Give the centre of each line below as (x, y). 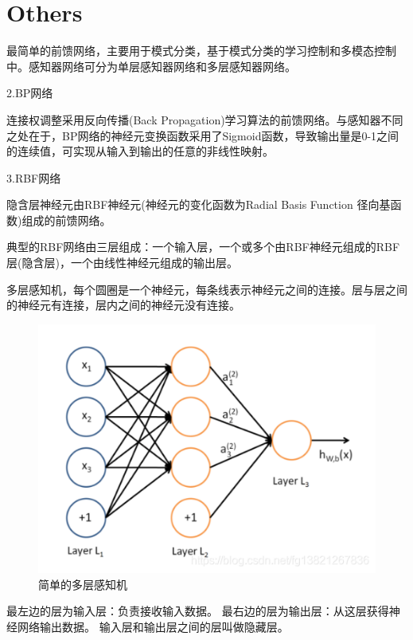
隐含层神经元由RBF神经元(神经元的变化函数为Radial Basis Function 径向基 (199, 204)
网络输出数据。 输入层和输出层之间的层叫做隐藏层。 (153, 626)
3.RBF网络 (34, 177)
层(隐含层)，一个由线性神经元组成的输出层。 (122, 263)
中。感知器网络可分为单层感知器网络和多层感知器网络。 (151, 66)
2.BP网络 (30, 93)
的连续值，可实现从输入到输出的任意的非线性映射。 (140, 151)
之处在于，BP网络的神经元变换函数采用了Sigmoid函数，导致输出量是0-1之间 (203, 135)
